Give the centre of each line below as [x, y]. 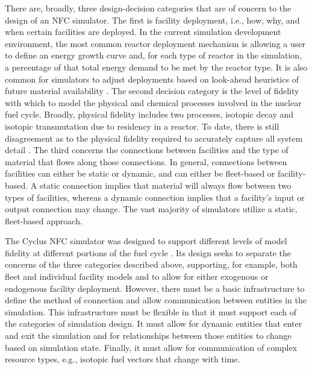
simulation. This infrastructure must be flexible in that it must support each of [151, 311]
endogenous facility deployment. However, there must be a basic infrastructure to [155, 288]
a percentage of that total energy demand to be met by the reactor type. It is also [156, 67]
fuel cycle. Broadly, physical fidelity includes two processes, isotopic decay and [149, 114]
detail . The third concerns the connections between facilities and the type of [147, 150]
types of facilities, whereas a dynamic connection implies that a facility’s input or [155, 197]
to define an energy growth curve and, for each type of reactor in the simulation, [154, 55]
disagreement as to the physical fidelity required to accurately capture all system [154, 138]
